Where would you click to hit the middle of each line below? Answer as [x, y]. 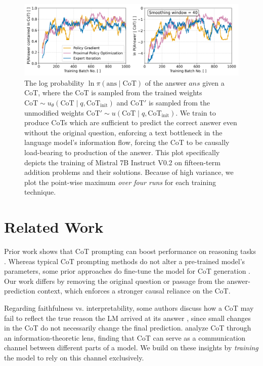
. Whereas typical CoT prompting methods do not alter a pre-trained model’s [125, 261]
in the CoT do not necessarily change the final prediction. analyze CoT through [128, 328]
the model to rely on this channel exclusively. [74, 357]
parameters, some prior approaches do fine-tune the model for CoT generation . [127, 271]
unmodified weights [54, 112]
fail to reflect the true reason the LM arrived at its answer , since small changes [127, 318]
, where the [55, 93]
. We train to [196, 112]
